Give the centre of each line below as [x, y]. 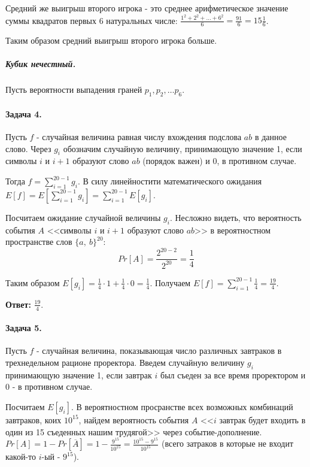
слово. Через [28, 148]
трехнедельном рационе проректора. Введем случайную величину [125, 362]
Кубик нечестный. [41, 64]
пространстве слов [39, 242]
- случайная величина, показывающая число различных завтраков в [159, 351]
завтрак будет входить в [262, 419]
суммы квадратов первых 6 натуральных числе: [92, 20]
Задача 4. [24, 113]
